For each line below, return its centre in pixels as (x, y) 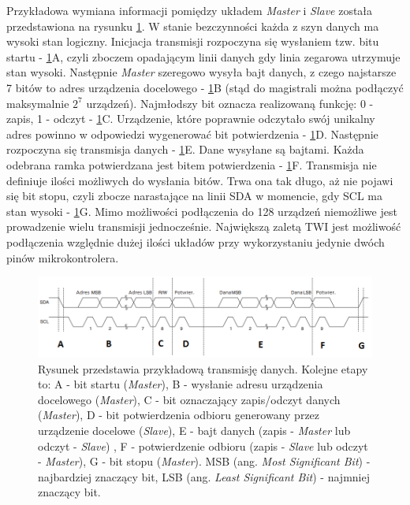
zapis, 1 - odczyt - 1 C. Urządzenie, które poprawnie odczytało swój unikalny (191, 119)
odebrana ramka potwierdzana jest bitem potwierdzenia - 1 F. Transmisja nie (192, 164)
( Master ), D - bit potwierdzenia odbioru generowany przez (179, 415)
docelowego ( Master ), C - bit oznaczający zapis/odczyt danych (189, 399)
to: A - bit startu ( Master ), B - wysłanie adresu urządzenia (181, 384)
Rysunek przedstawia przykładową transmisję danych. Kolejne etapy (203, 368)
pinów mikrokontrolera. (63, 257)
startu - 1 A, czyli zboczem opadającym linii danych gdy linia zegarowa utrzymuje (203, 56)
